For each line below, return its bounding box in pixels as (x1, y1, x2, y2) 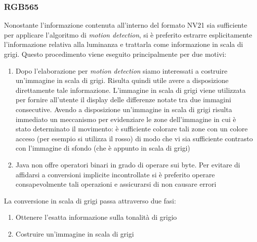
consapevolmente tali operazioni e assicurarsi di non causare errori (15, 179, 216, 189)
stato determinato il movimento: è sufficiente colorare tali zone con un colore (15, 123, 248, 134)
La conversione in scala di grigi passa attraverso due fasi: (4, 195, 176, 205)
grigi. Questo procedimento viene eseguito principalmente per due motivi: (4, 49, 226, 59)
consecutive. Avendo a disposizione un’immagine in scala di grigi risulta (15, 104, 232, 114)
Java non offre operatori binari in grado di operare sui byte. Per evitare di (15, 159, 240, 169)
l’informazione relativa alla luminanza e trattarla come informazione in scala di (4, 39, 243, 49)
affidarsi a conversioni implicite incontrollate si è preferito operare (15, 169, 215, 179)
